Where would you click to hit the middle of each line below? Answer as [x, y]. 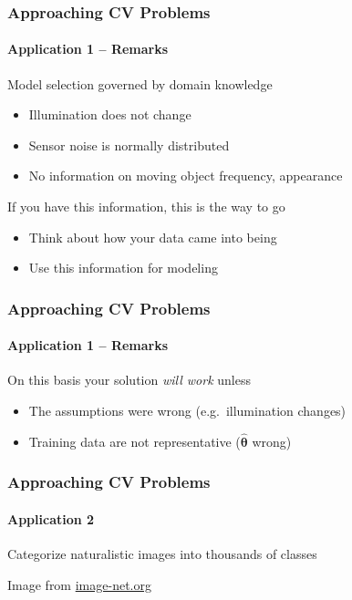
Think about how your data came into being [153, 237]
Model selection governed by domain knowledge [140, 83]
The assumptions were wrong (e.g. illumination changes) [187, 411]
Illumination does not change [110, 114]
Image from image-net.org [79, 584]
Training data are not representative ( [135, 441]
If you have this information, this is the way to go [146, 207]
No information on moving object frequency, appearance [186, 176]
